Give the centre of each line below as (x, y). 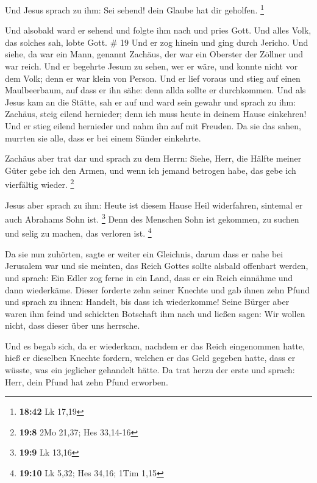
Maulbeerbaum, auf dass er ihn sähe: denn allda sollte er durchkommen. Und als (155, 90)
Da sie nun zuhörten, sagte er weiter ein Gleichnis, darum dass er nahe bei (144, 253)
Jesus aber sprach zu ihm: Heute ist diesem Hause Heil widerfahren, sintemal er (154, 205)
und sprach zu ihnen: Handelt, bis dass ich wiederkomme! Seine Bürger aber (147, 302)
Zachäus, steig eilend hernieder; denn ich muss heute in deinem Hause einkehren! (156, 114)
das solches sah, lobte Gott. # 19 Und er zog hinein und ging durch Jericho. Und (157, 42)
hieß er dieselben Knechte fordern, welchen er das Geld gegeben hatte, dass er (150, 358)
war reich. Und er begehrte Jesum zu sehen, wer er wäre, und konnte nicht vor (151, 66)
